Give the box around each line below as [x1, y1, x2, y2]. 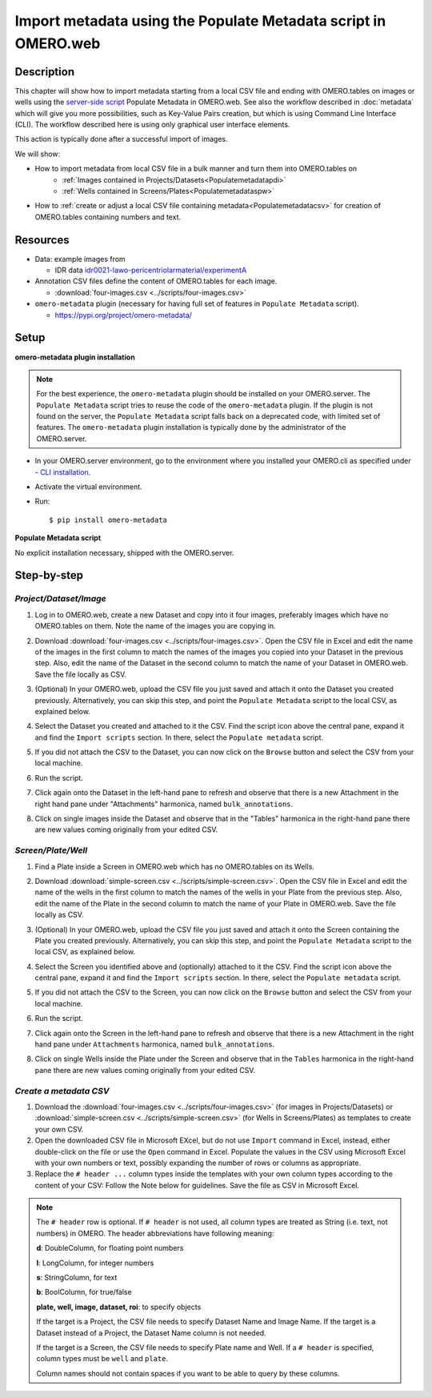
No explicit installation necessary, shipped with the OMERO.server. [14, 548, 234, 557]
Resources [14, 233, 70, 247]
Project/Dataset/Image [14, 593, 107, 605]
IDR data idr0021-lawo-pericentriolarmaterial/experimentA [54, 265, 247, 275]
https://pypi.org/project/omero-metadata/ [54, 310, 192, 319]
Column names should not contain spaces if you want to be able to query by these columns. [36, 1368, 340, 1378]
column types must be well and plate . [36, 1354, 168, 1364]
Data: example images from [34, 254, 126, 263]
